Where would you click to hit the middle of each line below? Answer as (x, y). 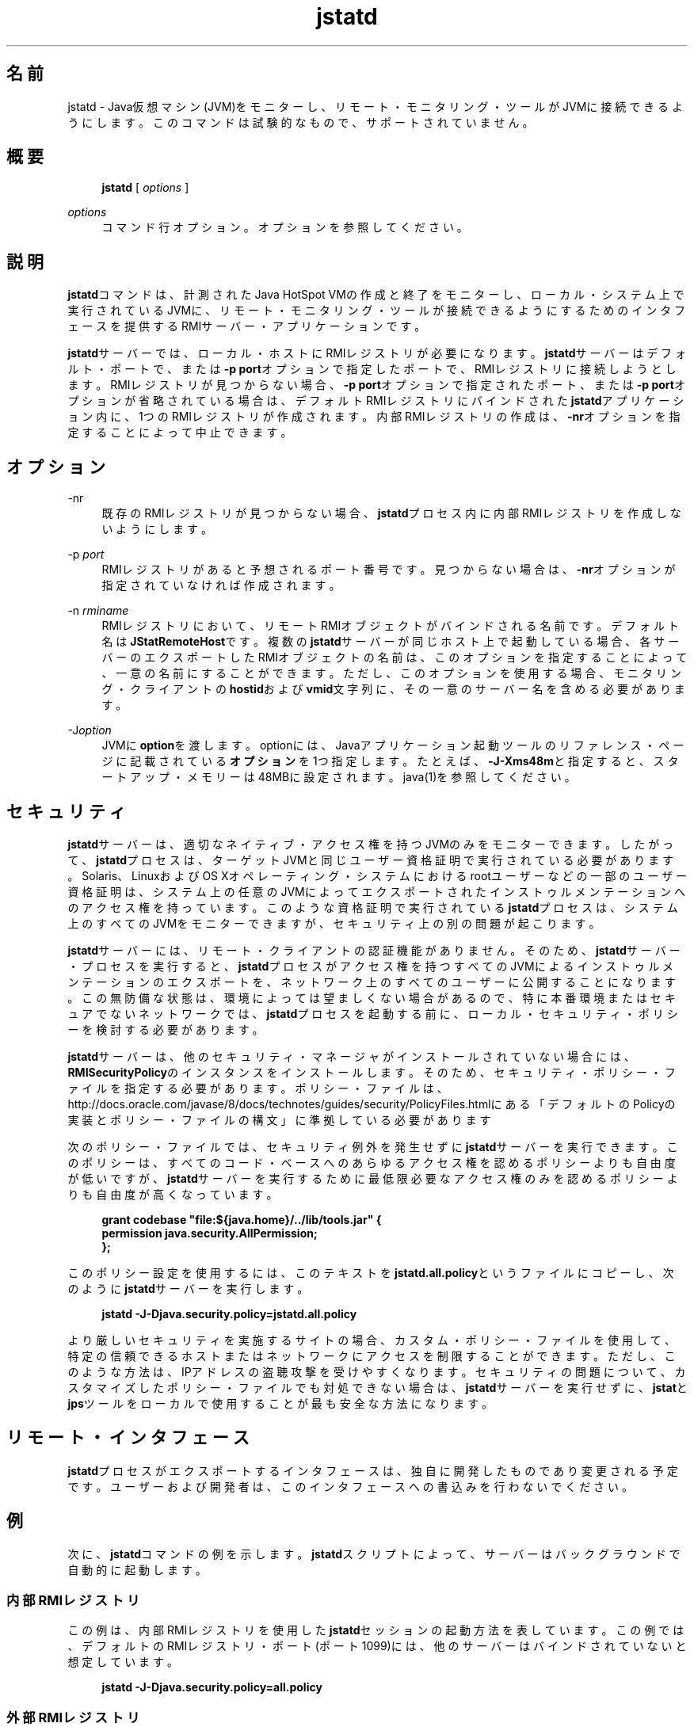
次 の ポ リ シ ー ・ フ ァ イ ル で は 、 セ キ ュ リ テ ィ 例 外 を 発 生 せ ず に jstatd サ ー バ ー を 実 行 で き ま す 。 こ (373, 1146)
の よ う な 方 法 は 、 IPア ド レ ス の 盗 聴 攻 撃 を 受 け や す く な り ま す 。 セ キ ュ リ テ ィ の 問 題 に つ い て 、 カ (377, 1371)
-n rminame (98, 611)
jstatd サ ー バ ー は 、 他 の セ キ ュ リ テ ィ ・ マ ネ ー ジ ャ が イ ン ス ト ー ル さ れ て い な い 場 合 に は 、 (351, 1056)
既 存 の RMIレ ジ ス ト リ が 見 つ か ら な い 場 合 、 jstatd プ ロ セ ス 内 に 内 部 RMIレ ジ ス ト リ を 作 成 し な (391, 513)
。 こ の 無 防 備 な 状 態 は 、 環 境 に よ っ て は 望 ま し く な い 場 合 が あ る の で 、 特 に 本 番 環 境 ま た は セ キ (372, 997)
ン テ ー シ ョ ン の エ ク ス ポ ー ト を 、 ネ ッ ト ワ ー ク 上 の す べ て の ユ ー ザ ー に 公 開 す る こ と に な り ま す (372, 982)
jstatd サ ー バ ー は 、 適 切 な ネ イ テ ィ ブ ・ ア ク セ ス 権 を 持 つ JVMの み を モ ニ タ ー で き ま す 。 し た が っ (371, 844)
